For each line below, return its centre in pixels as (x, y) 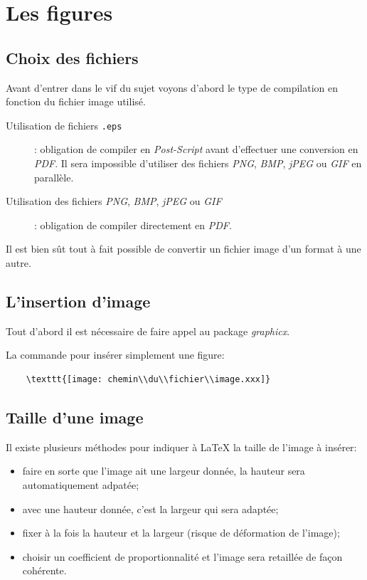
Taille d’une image (75, 417)
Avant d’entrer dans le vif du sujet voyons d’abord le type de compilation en (172, 87)
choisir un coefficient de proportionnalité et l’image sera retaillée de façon (182, 556)
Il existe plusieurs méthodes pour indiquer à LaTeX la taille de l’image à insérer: (181, 447)
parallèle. (54, 177)
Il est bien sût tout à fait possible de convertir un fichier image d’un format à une (183, 249)
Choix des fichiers (72, 57)
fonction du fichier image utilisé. (76, 101)
